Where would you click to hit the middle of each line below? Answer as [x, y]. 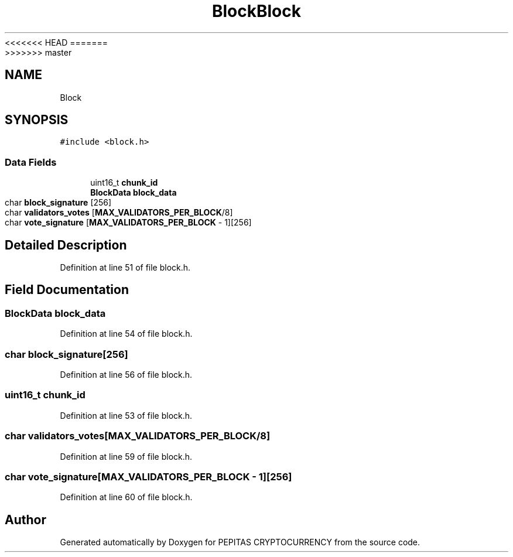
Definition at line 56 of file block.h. [126, 375]
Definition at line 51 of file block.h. [125, 268]
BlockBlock [256, 11]
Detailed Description [66, 245]
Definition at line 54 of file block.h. [126, 334]
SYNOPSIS [37, 120]
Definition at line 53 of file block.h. [126, 415]
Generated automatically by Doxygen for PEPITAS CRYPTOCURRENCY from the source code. [240, 542]
